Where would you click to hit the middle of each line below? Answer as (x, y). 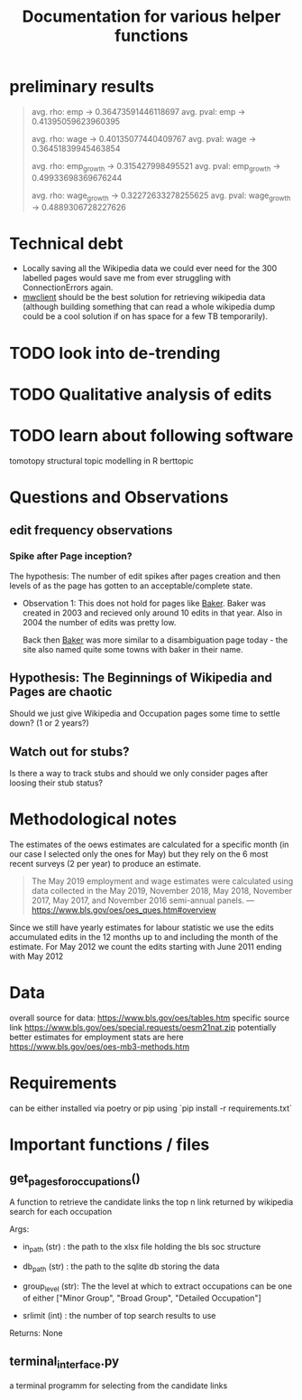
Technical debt (66, 244)
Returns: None (36, 1333)
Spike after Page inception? (71, 556)
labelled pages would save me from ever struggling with (127, 278)
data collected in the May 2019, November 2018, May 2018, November (162, 891)
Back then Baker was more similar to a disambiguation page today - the (155, 640)
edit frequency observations (91, 531)
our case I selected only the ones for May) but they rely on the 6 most (139, 854)
